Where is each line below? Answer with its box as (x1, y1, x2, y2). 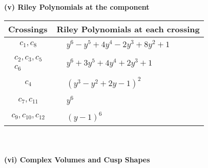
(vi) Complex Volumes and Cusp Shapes (4, 154, 150, 164)
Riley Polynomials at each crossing (56, 23, 200, 35)
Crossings (8, 23, 48, 35)
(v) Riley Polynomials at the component (4, 2, 150, 12)
